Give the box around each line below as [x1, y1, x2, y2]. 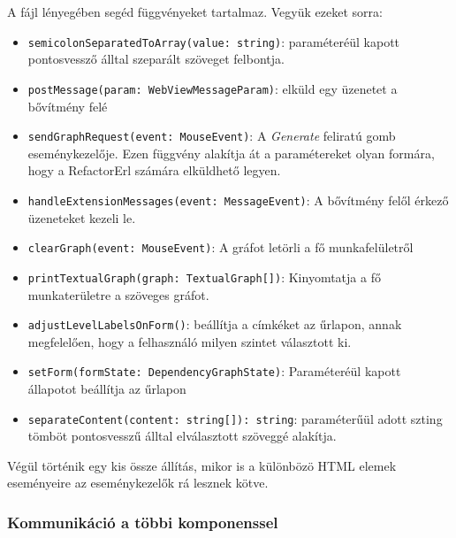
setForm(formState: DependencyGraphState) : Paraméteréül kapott [27, 362, 401, 380]
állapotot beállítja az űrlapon [27, 380, 186, 397]
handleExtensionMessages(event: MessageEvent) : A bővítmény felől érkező [27, 190, 449, 209]
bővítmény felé [27, 96, 108, 115]
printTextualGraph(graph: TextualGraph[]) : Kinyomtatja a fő [27, 267, 381, 286]
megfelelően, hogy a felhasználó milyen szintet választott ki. [27, 332, 352, 350]
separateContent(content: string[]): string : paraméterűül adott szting [27, 409, 443, 427]
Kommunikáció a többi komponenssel [7, 511, 278, 533]
